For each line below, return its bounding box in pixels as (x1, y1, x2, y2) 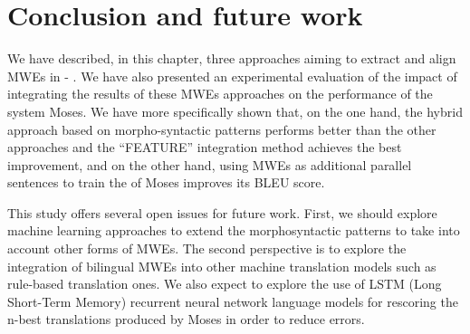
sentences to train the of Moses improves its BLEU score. (7, 173, 325, 192)
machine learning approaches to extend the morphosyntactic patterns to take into (7, 221, 460, 240)
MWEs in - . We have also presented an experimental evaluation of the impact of (7, 66, 457, 85)
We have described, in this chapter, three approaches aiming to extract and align (7, 49, 456, 68)
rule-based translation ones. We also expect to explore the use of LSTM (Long (7, 274, 442, 293)
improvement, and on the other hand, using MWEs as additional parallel (7, 155, 412, 174)
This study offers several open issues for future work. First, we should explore (7, 203, 437, 222)
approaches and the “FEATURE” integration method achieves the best (7, 138, 402, 157)
